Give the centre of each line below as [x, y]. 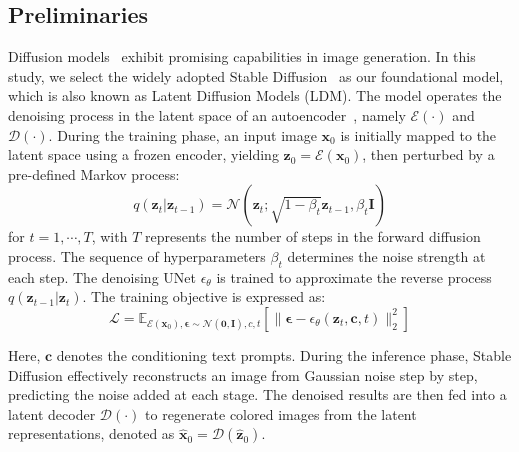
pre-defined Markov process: [94, 173]
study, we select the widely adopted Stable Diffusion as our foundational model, [256, 75]
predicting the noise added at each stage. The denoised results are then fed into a [257, 394]
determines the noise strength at [386, 255]
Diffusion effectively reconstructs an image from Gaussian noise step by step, [243, 374]
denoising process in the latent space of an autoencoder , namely [207, 114]
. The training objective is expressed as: [204, 296]
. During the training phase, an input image [182, 134]
